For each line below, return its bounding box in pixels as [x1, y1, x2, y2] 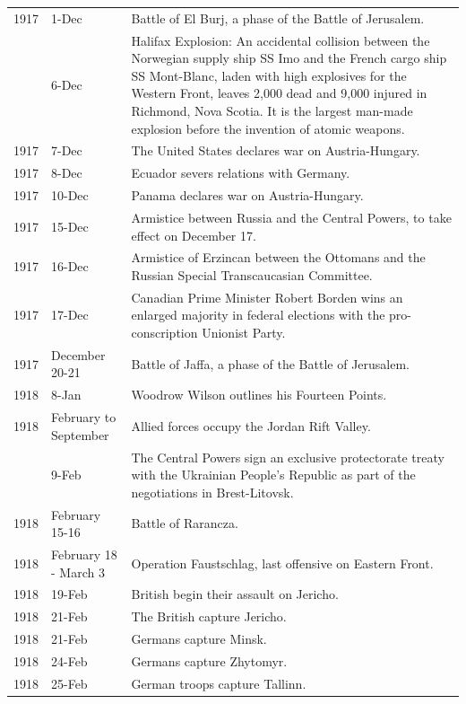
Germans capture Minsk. [131, 629, 267, 648]
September [51, 425, 109, 444]
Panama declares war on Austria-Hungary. [131, 186, 364, 205]
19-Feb [51, 585, 88, 603]
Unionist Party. [202, 323, 286, 341]
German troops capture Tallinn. [131, 673, 306, 692]
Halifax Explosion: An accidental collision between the [131, 31, 430, 49]
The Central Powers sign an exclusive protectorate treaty [131, 447, 444, 466]
